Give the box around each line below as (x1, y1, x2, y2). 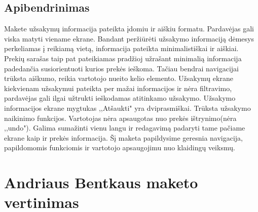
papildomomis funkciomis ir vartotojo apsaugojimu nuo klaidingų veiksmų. (4, 142, 235, 153)
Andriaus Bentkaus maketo (4, 172, 198, 193)
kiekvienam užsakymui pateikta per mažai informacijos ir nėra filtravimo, (4, 82, 232, 93)
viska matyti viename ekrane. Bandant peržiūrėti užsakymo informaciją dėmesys (4, 33, 254, 44)
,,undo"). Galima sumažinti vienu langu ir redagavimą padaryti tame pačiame (4, 122, 245, 133)
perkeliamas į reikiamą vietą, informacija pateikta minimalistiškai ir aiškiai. (4, 43, 239, 54)
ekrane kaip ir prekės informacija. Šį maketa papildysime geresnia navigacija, (4, 132, 243, 143)
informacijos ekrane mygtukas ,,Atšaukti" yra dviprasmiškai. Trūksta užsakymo (4, 102, 251, 113)
